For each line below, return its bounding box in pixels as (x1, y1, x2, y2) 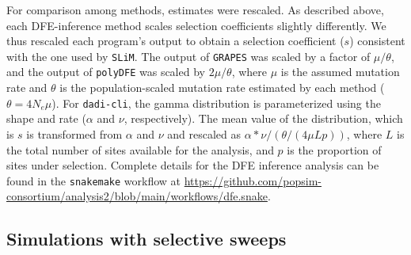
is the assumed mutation (280, 63, 400, 80)
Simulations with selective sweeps (6, 226, 287, 251)
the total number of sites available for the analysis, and (6, 141, 274, 158)
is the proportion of (287, 141, 382, 158)
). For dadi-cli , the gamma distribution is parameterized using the (51, 94, 381, 111)
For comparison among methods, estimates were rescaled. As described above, (6, 2, 384, 17)
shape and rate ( (6, 110, 86, 127)
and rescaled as (167, 125, 242, 142)
